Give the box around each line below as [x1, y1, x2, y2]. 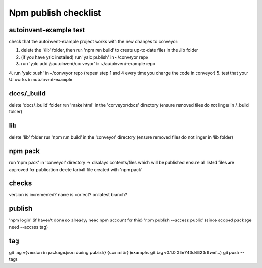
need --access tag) [9, 224, 48, 230]
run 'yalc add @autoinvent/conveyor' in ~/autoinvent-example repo [21, 61, 155, 67]
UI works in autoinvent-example [9, 77, 73, 82]
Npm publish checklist [9, 7, 101, 18]
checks [9, 179, 32, 188]
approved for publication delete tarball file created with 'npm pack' [9, 166, 143, 172]
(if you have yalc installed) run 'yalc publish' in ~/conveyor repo [21, 54, 148, 60]
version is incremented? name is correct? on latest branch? [9, 192, 127, 198]
